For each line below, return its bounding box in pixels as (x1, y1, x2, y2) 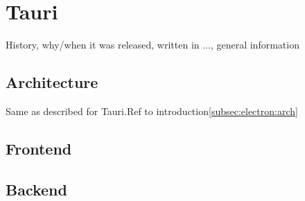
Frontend (6, 137, 72, 159)
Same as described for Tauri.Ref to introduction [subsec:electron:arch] (6, 103, 298, 118)
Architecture (6, 71, 98, 93)
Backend (6, 178, 67, 200)
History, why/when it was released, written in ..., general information (6, 37, 299, 52)
